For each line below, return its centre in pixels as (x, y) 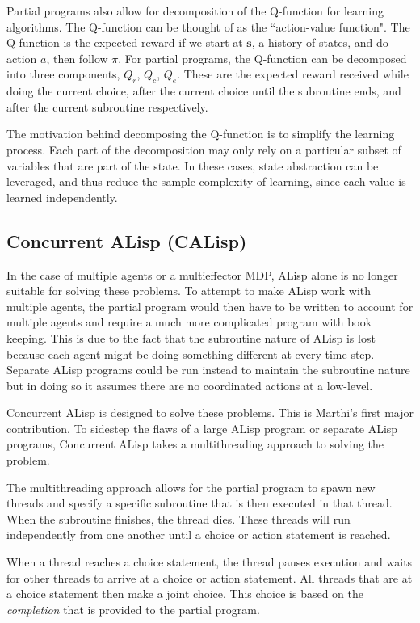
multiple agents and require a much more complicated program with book (189, 322)
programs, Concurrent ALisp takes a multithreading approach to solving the (195, 444)
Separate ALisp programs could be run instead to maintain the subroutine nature (208, 370)
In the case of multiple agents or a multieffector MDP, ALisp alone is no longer (202, 274)
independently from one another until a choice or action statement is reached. (199, 535)
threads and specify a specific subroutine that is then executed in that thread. (199, 503)
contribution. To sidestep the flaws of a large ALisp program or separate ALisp (202, 428)
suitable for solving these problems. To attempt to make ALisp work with (189, 290)
